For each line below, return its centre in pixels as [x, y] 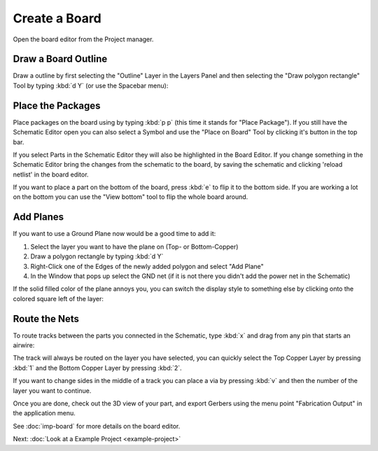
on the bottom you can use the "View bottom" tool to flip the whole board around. [131, 197]
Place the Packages [57, 105]
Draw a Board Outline [60, 59]
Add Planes [38, 217]
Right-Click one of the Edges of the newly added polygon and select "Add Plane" [147, 266]
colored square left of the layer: [58, 298]
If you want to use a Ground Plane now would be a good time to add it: [114, 234]
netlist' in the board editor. [51, 174]
